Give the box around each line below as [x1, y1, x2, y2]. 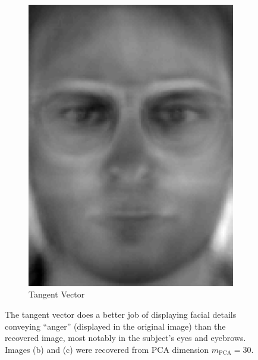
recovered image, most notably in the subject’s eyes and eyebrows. [5, 331, 246, 344]
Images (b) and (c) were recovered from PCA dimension [5, 343, 209, 355]
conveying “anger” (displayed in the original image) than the [5, 320, 226, 332]
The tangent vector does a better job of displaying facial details [5, 308, 237, 320]
